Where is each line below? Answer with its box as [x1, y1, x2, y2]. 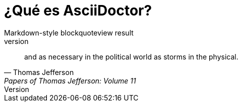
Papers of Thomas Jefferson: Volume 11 [4, 76, 136, 85]
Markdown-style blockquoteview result [4, 28, 134, 37]
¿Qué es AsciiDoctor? [4, 2, 152, 19]
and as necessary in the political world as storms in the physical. [24, 52, 238, 61]
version [4, 36, 29, 45]
